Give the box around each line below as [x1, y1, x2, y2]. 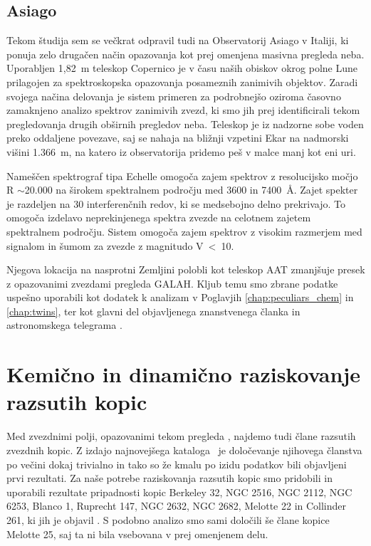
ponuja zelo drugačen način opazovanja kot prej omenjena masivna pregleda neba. [6, 46, 365, 61]
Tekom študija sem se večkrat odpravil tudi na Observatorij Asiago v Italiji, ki [6, 33, 349, 48]
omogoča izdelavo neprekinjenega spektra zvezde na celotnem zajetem [6, 210, 311, 225]
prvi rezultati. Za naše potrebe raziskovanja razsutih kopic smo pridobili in [6, 471, 333, 485]
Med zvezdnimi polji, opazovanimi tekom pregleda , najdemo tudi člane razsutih [6, 429, 356, 443]
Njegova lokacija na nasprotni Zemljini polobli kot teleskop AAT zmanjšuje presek [6, 262, 365, 277]
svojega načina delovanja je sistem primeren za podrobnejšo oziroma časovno [6, 88, 341, 103]
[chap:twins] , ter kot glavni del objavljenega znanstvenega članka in [6, 303, 301, 318]
